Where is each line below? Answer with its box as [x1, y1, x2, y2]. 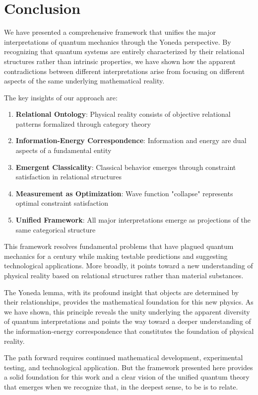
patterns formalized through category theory [15, 118, 151, 129]
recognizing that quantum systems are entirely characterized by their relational [4, 46, 245, 57]
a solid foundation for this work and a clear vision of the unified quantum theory [4, 372, 250, 382]
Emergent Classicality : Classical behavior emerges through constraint [15, 161, 236, 172]
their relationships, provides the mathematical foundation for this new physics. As [4, 297, 254, 307]
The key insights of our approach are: [4, 92, 118, 102]
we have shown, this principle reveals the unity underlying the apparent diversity [4, 306, 250, 316]
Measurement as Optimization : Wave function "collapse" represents [15, 188, 233, 198]
